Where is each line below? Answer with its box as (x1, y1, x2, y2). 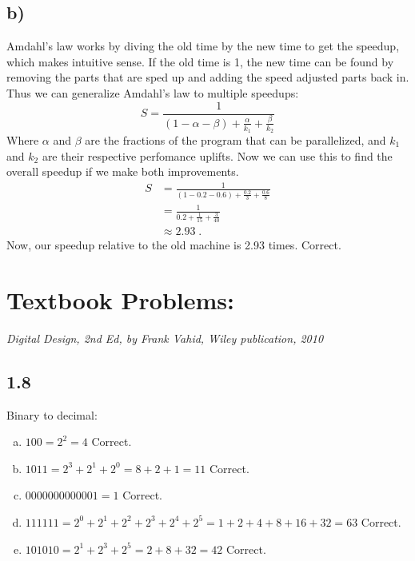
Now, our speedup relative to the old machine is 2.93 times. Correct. (6, 237, 341, 253)
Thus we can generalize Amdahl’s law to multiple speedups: (6, 84, 299, 101)
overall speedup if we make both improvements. (6, 163, 239, 180)
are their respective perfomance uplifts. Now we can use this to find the (42, 147, 393, 164)
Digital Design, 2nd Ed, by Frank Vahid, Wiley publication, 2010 (6, 329, 324, 346)
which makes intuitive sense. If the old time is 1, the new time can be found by (6, 53, 394, 70)
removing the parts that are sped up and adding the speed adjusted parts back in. (6, 69, 409, 86)
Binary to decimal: (6, 406, 98, 423)
